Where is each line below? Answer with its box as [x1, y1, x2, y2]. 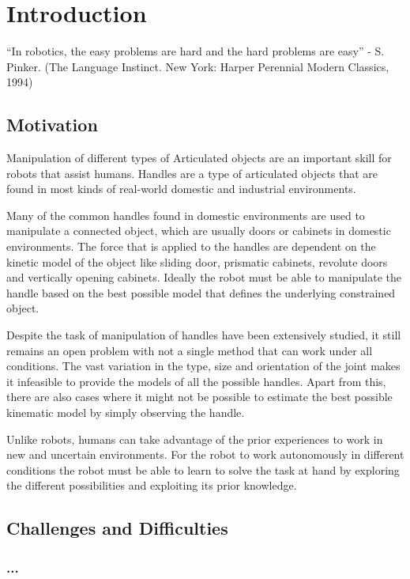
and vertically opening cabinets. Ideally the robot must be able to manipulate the [6, 269, 401, 286]
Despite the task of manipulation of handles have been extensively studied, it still [6, 327, 401, 343]
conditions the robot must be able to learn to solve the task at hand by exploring [6, 461, 400, 478]
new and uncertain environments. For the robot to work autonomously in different [6, 446, 404, 463]
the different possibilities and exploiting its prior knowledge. [6, 477, 297, 494]
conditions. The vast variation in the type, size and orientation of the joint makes [6, 358, 401, 374]
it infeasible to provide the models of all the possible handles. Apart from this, [6, 373, 386, 389]
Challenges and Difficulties [6, 516, 228, 540]
